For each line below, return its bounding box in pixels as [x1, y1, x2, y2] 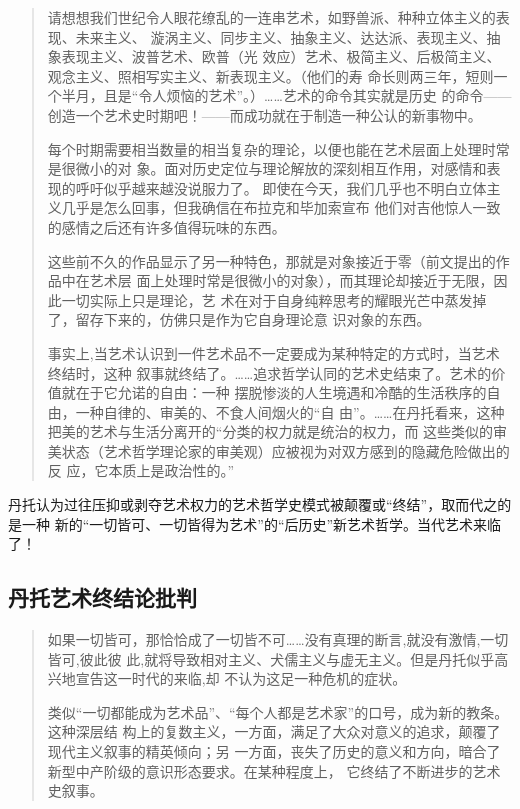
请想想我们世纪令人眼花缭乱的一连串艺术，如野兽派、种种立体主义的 [47, 7, 496, 27]
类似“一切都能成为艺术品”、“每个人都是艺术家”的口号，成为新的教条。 [47, 701, 509, 722]
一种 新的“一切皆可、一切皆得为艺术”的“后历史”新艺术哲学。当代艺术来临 [21, 513, 502, 534]
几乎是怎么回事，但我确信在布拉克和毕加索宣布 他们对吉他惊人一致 [61, 197, 501, 218]
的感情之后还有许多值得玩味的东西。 [47, 216, 286, 237]
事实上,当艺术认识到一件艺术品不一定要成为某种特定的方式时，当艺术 [47, 342, 500, 363]
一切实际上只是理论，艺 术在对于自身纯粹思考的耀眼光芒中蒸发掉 [61, 289, 487, 310]
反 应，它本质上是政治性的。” [47, 460, 235, 481]
